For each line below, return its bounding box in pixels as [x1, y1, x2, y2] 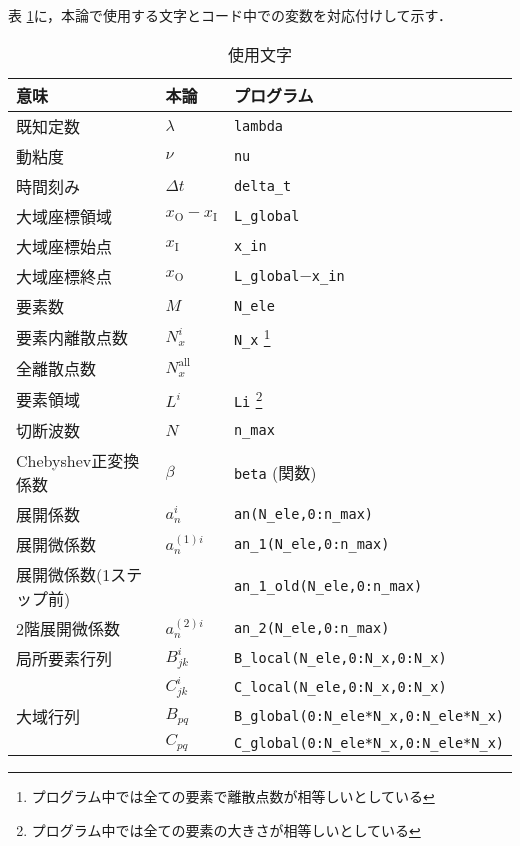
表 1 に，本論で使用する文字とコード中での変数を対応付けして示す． [8, 5, 452, 25]
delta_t [233, 177, 292, 194]
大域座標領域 [16, 204, 113, 228]
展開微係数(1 [16, 563, 111, 587]
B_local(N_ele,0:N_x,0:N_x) [233, 650, 447, 667]
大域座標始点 [16, 234, 113, 258]
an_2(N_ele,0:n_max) [233, 620, 390, 637]
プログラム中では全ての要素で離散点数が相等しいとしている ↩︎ [31, 786, 435, 807]
